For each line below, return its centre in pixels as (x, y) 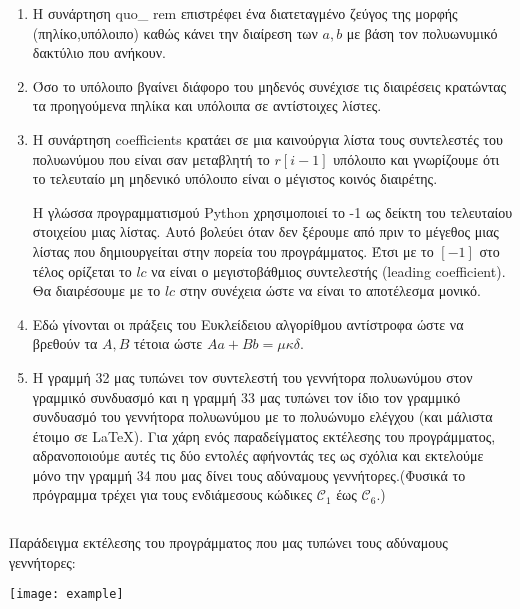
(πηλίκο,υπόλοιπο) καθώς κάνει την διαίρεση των (175, 32)
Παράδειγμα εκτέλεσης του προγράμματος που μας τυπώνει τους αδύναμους (228, 542)
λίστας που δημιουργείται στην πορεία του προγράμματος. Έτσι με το (233, 250)
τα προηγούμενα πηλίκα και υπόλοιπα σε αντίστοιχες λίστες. (207, 105)
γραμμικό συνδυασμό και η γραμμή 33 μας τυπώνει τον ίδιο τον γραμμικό (246, 396)
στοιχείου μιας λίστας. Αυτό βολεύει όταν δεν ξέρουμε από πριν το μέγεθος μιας (265, 231)
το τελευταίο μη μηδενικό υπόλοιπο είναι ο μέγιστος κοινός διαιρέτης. (235, 178)
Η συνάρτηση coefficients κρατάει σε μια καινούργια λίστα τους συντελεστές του (267, 138)
